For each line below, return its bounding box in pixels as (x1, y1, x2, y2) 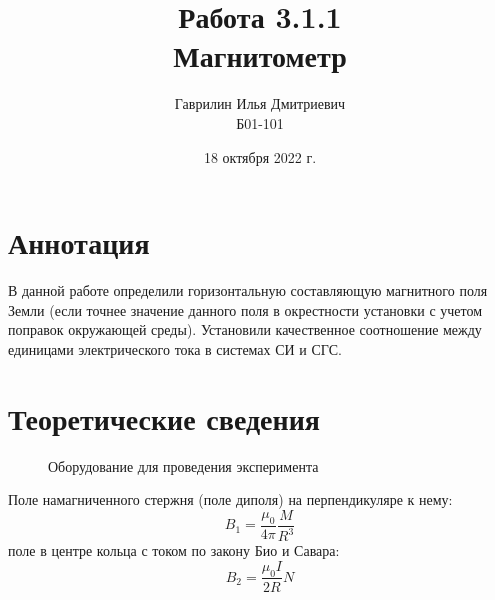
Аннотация (8, 222, 150, 263)
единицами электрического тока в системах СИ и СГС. (8, 338, 342, 359)
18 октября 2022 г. (203, 146, 317, 167)
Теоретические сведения (8, 397, 320, 438)
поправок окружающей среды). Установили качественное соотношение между (8, 319, 482, 340)
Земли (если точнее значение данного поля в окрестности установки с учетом (8, 299, 483, 320)
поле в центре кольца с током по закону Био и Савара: (8, 540, 340, 561)
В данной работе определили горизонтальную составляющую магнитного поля (8, 280, 488, 301)
